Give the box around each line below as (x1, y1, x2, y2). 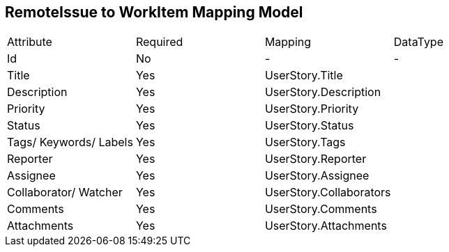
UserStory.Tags (264, 135, 346, 150)
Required (135, 35, 183, 49)
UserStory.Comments (264, 202, 377, 216)
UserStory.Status (264, 118, 354, 133)
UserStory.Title (264, 68, 343, 83)
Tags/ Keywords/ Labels (7, 135, 133, 150)
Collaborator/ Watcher (7, 185, 123, 200)
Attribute (7, 35, 52, 49)
